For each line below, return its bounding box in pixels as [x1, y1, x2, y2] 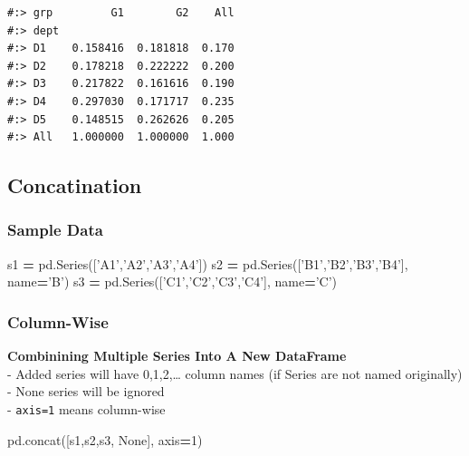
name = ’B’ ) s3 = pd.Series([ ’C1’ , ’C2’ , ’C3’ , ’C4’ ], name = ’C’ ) [7, 272, 338, 291]
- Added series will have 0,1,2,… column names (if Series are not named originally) [7, 364, 463, 383]
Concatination [7, 171, 142, 199]
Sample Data [7, 218, 103, 241]
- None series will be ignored [7, 382, 165, 401]
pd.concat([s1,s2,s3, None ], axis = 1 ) [7, 430, 203, 449]
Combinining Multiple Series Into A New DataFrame [7, 346, 347, 365]
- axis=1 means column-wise [7, 399, 166, 418]
